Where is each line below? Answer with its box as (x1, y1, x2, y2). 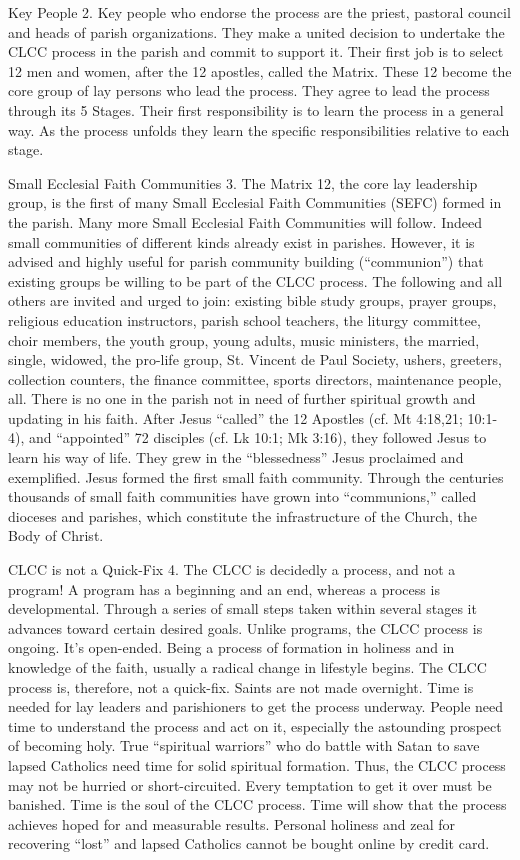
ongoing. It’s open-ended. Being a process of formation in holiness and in (8, 637, 455, 658)
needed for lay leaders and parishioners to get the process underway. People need (8, 696, 504, 717)
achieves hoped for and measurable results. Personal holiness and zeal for (8, 813, 455, 834)
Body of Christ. (8, 525, 104, 546)
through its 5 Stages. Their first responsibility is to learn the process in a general (8, 99, 504, 120)
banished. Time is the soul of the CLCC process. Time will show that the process (8, 794, 507, 815)
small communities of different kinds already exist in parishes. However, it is (8, 231, 475, 252)
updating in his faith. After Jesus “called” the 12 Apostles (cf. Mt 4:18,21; (8, 407, 463, 428)
